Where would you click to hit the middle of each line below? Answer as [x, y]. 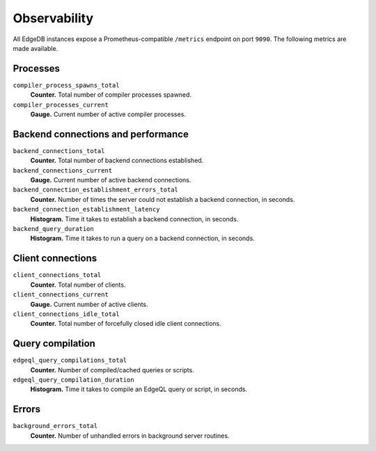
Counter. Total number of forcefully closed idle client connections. [126, 324]
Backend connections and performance [101, 134]
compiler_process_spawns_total [66, 85]
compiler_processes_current [61, 105]
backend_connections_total [59, 151]
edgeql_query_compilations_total [70, 361]
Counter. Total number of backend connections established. [117, 161]
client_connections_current [61, 295]
